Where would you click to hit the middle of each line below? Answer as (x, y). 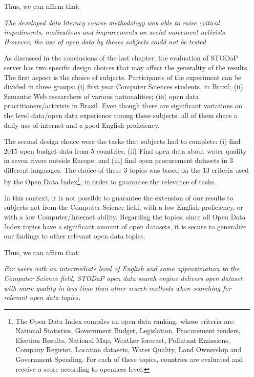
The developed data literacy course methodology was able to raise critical (112, 22)
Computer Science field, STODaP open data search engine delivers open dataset (123, 278)
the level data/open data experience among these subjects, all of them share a (121, 115)
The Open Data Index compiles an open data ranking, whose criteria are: (125, 321)
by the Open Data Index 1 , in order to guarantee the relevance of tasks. (110, 180)
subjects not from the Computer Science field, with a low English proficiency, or (124, 207)
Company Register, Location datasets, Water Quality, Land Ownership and (128, 349)
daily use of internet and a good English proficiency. (82, 125)
